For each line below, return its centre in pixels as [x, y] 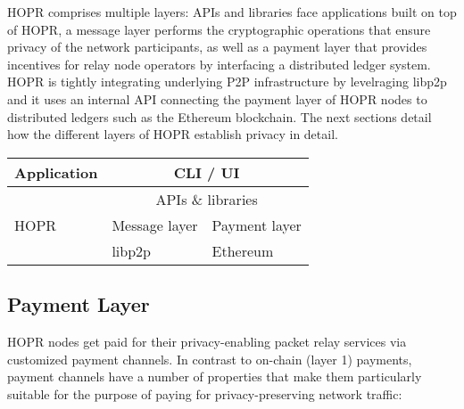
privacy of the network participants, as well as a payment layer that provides [217, 47]
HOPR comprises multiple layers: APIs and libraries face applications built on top [232, 12]
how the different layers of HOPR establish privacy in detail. [173, 134]
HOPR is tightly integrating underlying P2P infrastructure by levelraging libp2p [227, 82]
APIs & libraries [207, 199]
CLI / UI [207, 172]
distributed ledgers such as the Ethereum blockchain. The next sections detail [220, 116]
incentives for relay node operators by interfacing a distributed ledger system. [219, 64]
